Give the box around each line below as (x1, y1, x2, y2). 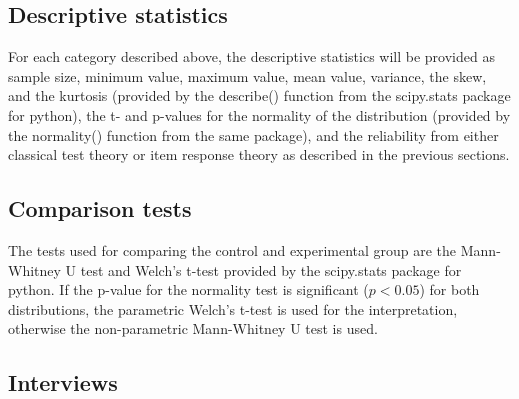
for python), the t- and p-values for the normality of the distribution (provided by (8, 104, 511, 125)
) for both (419, 279, 480, 300)
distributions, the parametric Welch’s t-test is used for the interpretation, (8, 298, 458, 319)
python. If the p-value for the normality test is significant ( (8, 279, 369, 300)
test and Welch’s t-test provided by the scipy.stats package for (80, 259, 462, 280)
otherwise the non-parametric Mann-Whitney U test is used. (8, 318, 378, 339)
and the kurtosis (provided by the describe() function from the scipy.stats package (8, 85, 511, 106)
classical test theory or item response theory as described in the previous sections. (8, 144, 510, 165)
